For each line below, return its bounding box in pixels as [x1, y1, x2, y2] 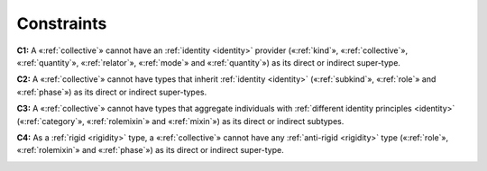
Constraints [16, 13, 107, 33]
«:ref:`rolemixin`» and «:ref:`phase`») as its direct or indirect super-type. [16, 145, 284, 156]
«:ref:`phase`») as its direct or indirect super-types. [16, 86, 207, 97]
